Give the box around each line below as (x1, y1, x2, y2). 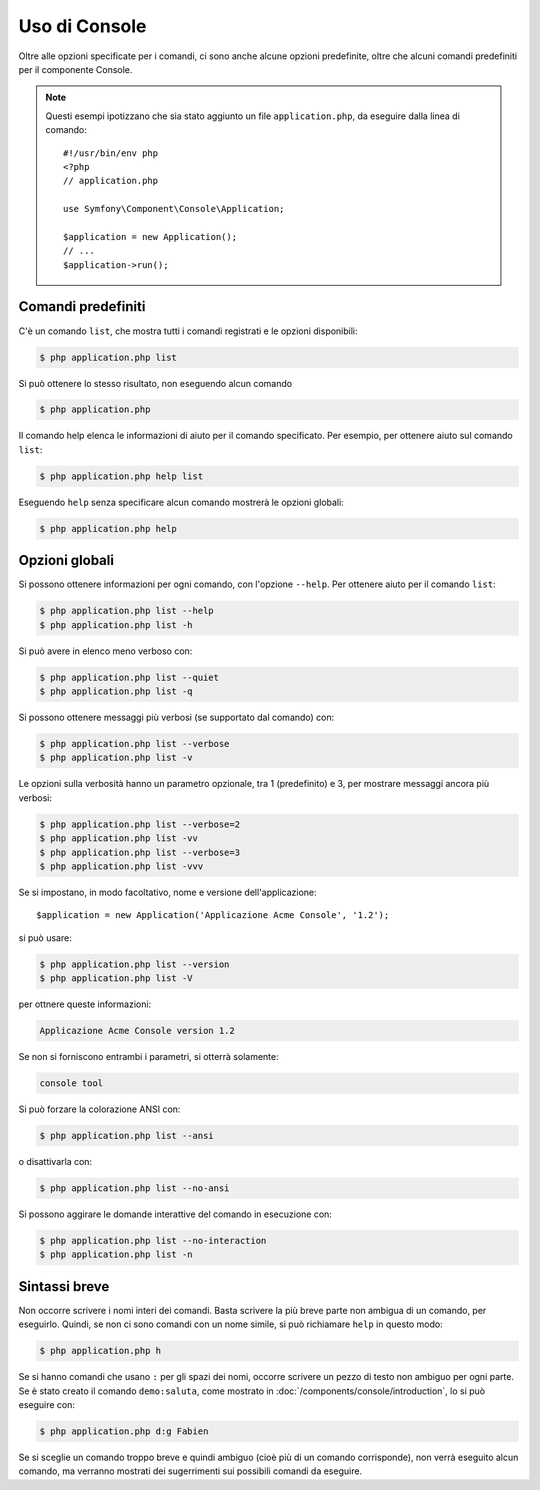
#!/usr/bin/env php (63, 147, 159, 159)
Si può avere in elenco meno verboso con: (18, 645, 193, 657)
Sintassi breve (18, 1278, 110, 1295)
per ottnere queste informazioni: (18, 998, 152, 1010)
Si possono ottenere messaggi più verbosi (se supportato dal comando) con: (18, 711, 335, 724)
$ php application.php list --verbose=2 (39, 818, 240, 830)
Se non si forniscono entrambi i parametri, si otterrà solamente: (18, 1051, 279, 1063)
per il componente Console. (18, 63, 133, 75)
